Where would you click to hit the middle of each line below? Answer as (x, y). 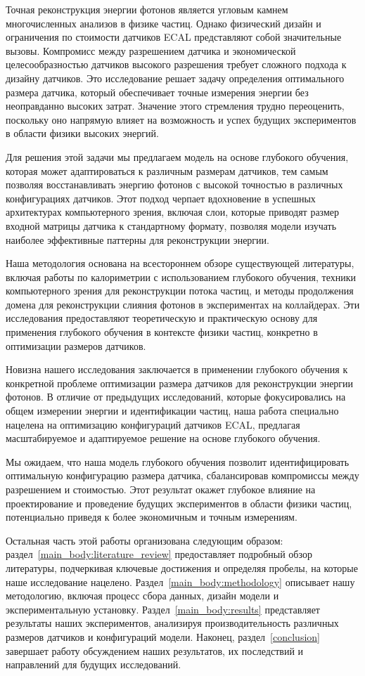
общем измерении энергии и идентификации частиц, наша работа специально (172, 411)
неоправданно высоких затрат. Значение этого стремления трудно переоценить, (175, 106)
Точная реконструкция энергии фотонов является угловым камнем (147, 9)
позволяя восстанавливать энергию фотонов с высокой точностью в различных (174, 184)
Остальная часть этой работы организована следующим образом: (145, 540)
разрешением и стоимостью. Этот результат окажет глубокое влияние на (161, 489)
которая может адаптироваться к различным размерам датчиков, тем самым (167, 170)
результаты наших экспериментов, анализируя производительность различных (172, 623)
